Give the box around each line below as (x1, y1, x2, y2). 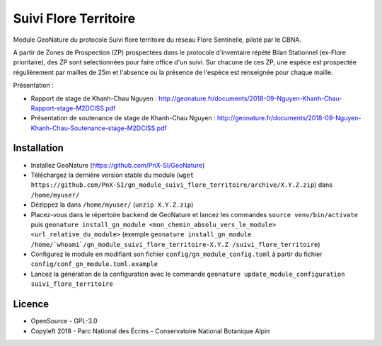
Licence (13, 298, 50, 311)
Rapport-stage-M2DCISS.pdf (30, 103, 116, 113)
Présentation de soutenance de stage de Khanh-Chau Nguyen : (30, 114, 216, 122)
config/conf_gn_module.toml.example (30, 260, 158, 268)
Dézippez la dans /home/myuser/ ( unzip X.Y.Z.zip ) (30, 200, 194, 209)
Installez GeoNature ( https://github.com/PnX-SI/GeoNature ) (30, 161, 205, 169)
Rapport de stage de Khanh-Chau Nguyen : (30, 94, 157, 103)
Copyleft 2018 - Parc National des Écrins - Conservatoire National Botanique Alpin (30, 326, 270, 335)
